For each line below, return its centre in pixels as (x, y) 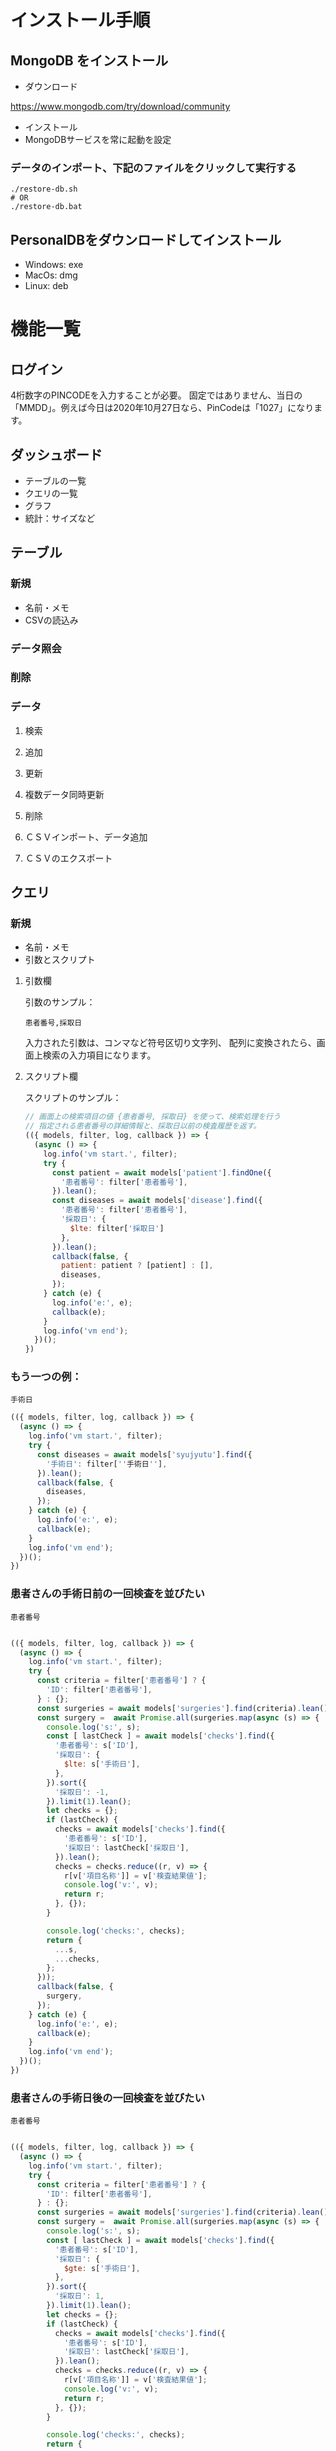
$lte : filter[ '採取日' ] (117, 1228)
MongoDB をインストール (89, 60)
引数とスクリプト (60, 960)
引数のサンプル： (60, 1002)
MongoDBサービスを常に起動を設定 (98, 139)
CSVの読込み (51, 620)
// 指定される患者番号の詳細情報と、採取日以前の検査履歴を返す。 (143, 1126)
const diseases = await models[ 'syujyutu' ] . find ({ (144, 1454)
